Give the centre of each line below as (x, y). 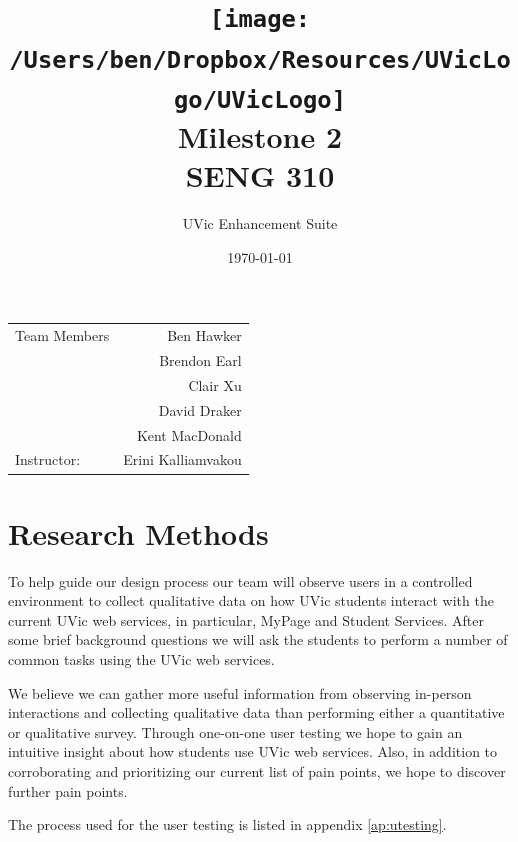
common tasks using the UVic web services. (141, 659)
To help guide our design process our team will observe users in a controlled (240, 580)
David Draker (200, 409)
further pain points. (68, 790)
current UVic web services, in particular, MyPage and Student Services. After (246, 619)
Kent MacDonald (189, 434)
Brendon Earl (200, 360)
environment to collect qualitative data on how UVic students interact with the (251, 600)
